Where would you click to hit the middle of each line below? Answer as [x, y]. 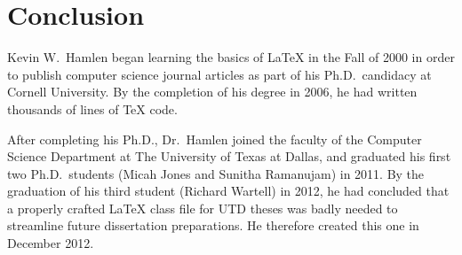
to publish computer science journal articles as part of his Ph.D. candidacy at [219, 74]
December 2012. [51, 243]
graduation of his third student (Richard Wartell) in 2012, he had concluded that [228, 191]
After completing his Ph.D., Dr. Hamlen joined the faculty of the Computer [215, 139]
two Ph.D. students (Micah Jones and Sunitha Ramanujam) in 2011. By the [216, 173]
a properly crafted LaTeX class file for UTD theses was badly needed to [203, 208]
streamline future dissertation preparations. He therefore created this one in [213, 225]
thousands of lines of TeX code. [92, 108]
